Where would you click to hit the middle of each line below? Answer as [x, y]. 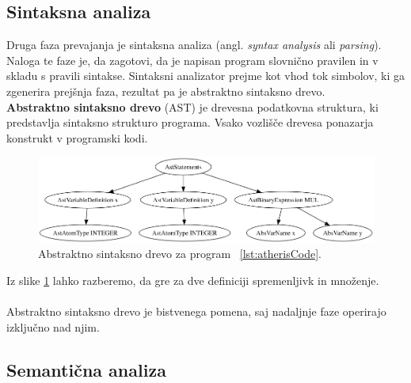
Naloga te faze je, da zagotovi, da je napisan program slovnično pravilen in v [192, 60]
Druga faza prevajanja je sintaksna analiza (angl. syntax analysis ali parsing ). [194, 45]
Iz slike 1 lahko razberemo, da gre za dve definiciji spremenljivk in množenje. [193, 280]
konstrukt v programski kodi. [77, 137]
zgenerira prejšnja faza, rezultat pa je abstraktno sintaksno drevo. [166, 91]
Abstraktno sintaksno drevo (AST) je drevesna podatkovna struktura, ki [192, 106]
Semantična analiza [86, 369]
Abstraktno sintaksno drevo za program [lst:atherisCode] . [180, 254]
